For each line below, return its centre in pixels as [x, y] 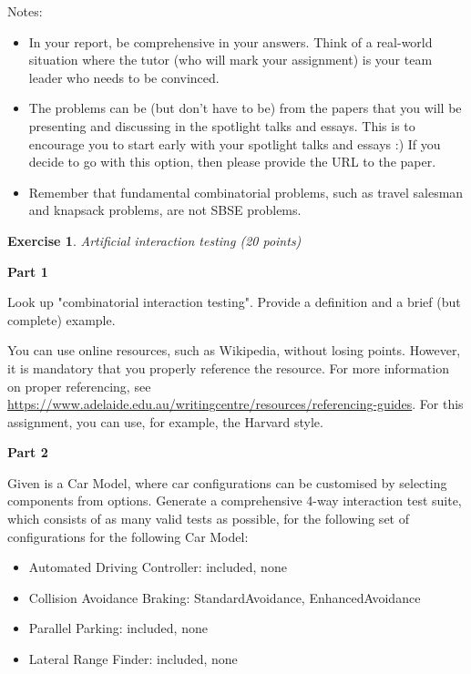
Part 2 [28, 452]
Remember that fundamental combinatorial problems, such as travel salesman [246, 192]
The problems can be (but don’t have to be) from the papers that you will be [245, 108]
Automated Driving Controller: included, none [158, 567]
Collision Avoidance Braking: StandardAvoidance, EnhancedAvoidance [225, 597]
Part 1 [28, 271]
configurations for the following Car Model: [128, 536]
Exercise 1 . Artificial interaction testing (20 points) [154, 240]
